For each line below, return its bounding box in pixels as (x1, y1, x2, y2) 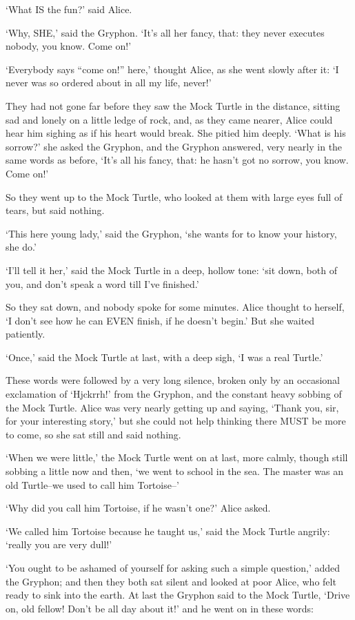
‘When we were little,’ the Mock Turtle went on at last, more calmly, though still (6, 450, 348, 465)
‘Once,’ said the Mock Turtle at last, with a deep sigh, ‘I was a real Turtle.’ (6, 349, 323, 364)
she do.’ (6, 240, 37, 254)
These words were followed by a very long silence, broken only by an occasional (6, 373, 340, 387)
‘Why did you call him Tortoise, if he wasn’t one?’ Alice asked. (6, 501, 271, 515)
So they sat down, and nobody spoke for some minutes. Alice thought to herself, (6, 300, 345, 314)
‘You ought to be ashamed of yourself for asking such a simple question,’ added (6, 561, 341, 574)
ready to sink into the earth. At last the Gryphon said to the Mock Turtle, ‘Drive (6, 588, 350, 602)
